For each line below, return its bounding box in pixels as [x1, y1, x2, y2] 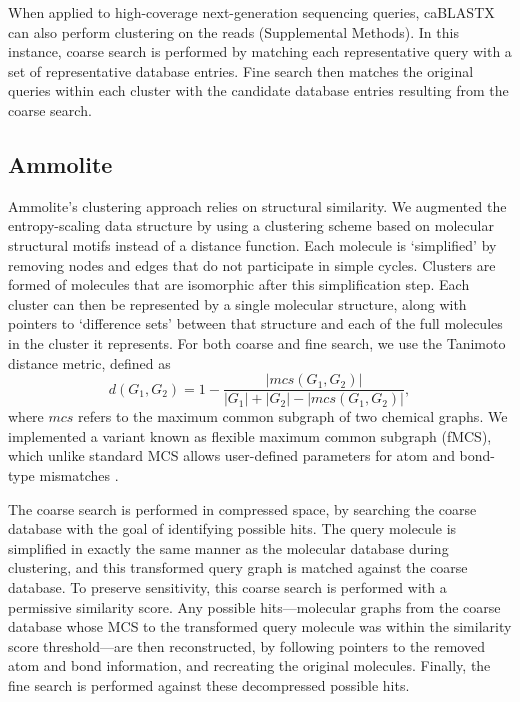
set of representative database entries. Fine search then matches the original [8, 60, 474, 81]
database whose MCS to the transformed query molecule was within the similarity [8, 616, 512, 637]
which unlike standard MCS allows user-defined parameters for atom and [8, 445, 455, 466]
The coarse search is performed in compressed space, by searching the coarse [8, 498, 477, 519]
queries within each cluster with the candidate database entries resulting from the [8, 80, 509, 101]
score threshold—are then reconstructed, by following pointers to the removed [8, 635, 485, 656]
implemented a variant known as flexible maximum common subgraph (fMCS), [8, 425, 492, 446]
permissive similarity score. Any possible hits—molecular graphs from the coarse [8, 596, 501, 617]
